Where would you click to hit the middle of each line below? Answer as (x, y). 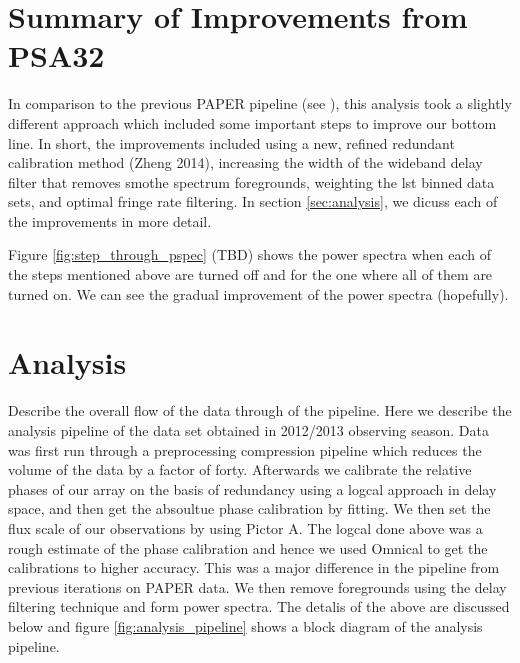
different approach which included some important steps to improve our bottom (252, 122)
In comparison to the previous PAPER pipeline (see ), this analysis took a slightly (260, 103)
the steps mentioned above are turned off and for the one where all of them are (250, 274)
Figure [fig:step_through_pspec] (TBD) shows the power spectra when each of (249, 254)
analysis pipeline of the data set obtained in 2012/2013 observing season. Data (248, 429)
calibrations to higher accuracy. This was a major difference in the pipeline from (254, 567)
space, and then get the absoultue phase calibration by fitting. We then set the (249, 508)
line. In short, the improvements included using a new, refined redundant (231, 142)
